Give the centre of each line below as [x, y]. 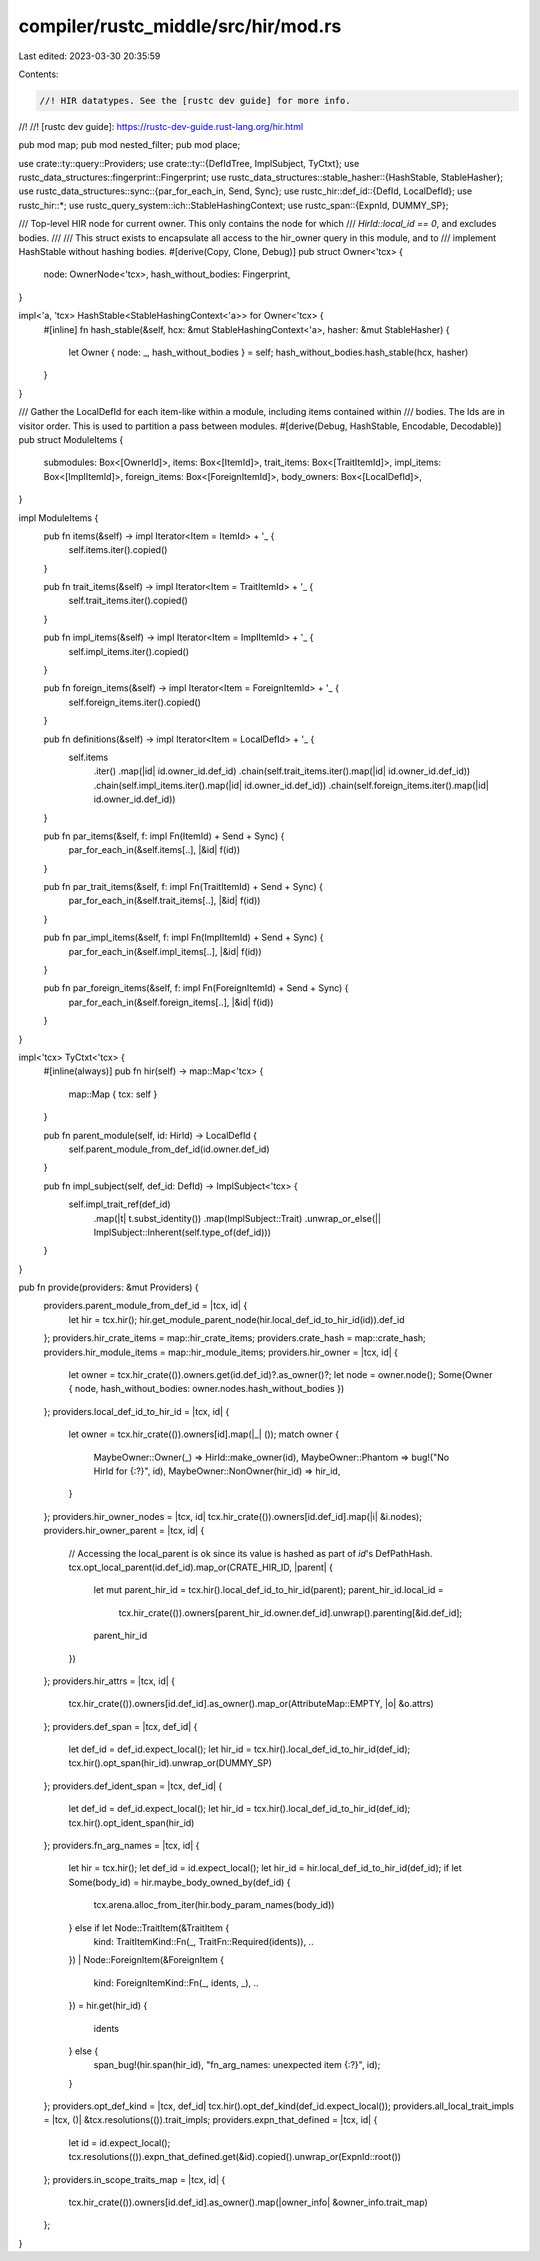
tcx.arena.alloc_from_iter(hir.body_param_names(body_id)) [214, 1905]
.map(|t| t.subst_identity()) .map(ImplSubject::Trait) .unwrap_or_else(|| [237, 1218]
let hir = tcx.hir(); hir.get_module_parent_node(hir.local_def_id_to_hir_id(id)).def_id [236, 1319]
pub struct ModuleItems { [71, 439]
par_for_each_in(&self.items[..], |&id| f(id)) [154, 850]
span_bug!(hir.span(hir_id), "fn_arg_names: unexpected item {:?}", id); [237, 2065]
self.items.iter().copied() [118, 550]
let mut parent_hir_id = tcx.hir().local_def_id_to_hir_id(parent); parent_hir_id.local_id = [268, 1590]
